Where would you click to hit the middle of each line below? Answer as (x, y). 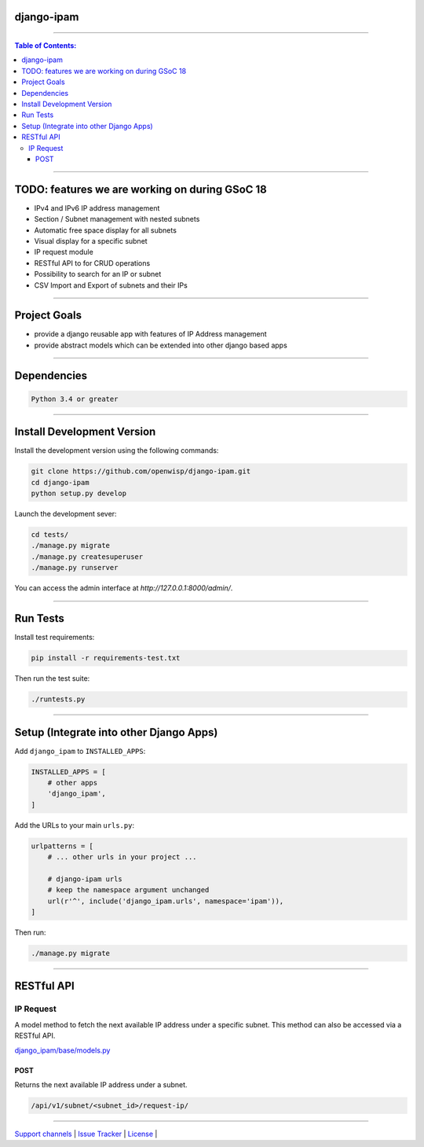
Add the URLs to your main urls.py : (75, 825)
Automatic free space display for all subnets (105, 230)
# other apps (73, 783)
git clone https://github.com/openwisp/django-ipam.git (141, 471)
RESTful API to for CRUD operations (92, 263)
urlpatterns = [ (62, 846)
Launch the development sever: (66, 514)
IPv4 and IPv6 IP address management (97, 208)
